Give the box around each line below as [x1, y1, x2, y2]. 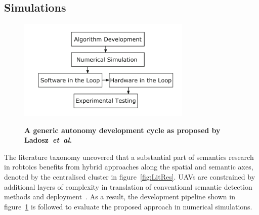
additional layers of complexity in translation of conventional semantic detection [4, 181, 252, 192]
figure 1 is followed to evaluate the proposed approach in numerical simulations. [4, 201, 252, 211]
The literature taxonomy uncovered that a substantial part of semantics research [4, 151, 254, 162]
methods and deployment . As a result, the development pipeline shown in [4, 191, 235, 202]
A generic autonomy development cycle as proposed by [24, 124, 221, 135]
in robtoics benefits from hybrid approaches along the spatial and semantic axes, [4, 161, 253, 172]
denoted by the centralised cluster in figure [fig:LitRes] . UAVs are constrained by [4, 171, 255, 182]
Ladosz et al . [24, 135, 72, 145]
